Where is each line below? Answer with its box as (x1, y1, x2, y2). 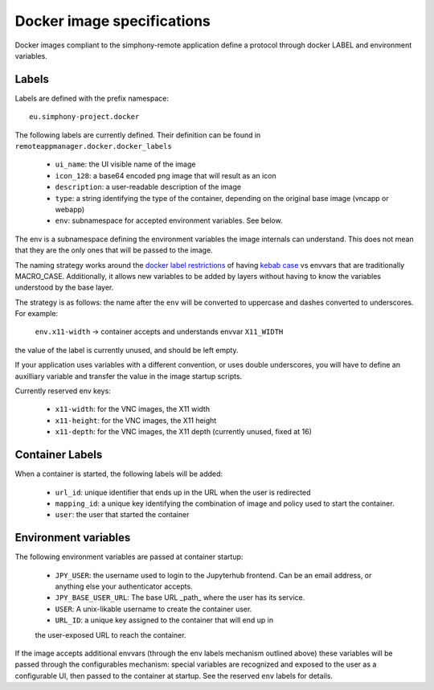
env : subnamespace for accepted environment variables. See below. (55, 216, 283, 225)
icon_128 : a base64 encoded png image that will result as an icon (55, 170, 276, 180)
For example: (14, 309, 59, 318)
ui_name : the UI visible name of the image (55, 159, 196, 169)
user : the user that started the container (55, 510, 190, 520)
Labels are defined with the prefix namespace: (14, 93, 169, 103)
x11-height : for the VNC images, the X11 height (55, 415, 217, 425)
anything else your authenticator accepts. (55, 581, 193, 591)
